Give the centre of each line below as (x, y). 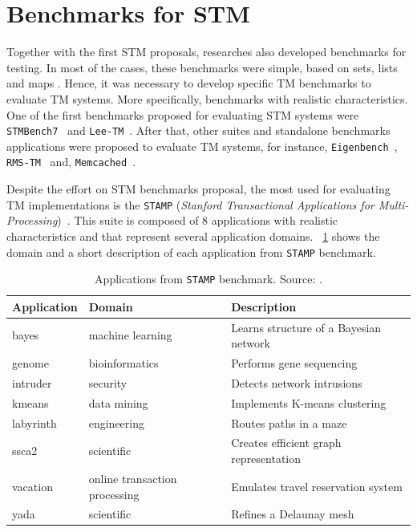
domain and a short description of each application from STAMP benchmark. (191, 252)
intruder (32, 382)
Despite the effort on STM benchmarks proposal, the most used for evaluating (198, 189)
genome (30, 363)
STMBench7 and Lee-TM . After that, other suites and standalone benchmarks (198, 130)
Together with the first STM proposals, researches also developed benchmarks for (206, 52)
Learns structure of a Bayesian (306, 327)
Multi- (393, 204)
